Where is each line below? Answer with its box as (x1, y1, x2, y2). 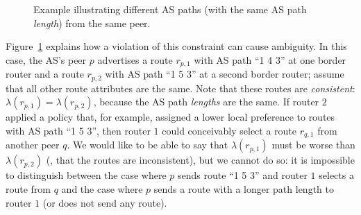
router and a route (6, 67, 84, 81)
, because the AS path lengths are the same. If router (93, 94, 319, 109)
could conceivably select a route (162, 123, 297, 137)
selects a (319, 168, 354, 182)
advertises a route (97, 52, 173, 67)
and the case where (61, 181, 143, 196)
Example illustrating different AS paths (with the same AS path (33, 2, 307, 16)
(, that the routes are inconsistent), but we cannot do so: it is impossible (46, 153, 355, 167)
